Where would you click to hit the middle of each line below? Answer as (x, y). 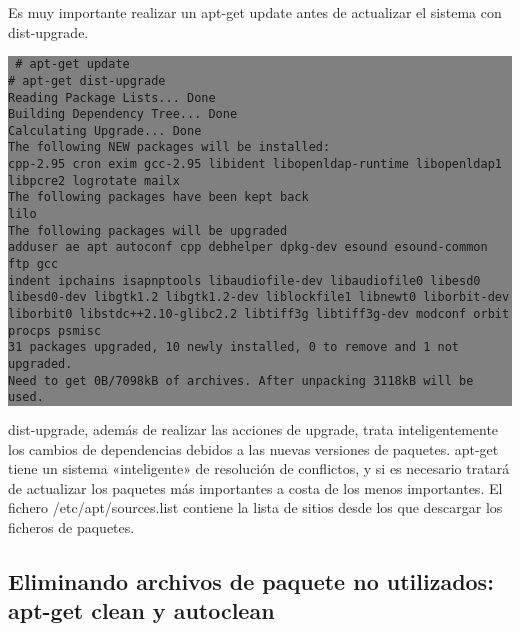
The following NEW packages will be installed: (169, 147)
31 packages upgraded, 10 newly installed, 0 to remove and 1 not (234, 347)
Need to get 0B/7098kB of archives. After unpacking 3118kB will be (241, 380)
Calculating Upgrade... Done (105, 130)
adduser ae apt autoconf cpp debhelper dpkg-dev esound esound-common (248, 247)
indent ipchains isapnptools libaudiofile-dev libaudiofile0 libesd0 (244, 280)
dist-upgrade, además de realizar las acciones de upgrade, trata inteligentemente (253, 428)
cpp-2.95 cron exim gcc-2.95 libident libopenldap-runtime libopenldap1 (255, 164)
